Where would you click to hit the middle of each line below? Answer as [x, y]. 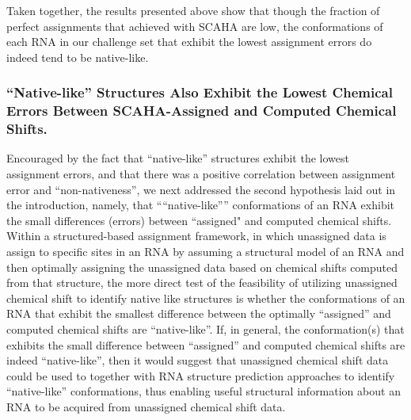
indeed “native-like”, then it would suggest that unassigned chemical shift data [198, 360]
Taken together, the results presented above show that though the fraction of [193, 10]
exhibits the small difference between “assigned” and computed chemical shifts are [206, 344]
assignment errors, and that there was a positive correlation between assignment [201, 174]
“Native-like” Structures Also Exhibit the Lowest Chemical [200, 92]
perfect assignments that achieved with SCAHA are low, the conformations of [195, 26]
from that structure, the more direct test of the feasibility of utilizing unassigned [202, 283]
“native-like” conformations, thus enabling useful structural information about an [204, 391]
